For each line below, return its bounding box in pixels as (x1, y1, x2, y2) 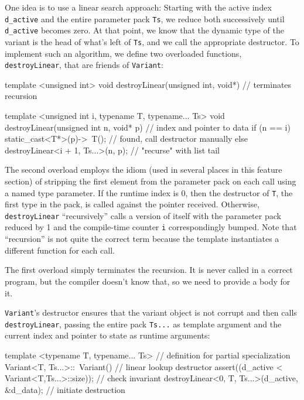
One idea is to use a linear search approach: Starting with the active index (5, 1, 272, 13)
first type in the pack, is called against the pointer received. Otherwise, (5, 198, 259, 210)
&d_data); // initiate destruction (5, 383, 125, 395)
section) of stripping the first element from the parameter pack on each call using (5, 175, 296, 187)
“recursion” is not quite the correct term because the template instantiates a (5, 233, 279, 245)
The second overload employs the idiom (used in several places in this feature (5, 163, 282, 176)
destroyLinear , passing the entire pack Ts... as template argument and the (5, 317, 282, 330)
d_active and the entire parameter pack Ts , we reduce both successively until (5, 12, 285, 25)
